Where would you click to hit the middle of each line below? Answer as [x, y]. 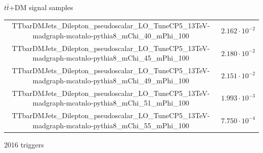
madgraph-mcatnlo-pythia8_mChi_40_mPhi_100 [111, 35]
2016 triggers [24, 144]
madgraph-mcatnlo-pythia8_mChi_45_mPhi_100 [111, 58]
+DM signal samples [41, 7]
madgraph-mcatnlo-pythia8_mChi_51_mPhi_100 [111, 103]
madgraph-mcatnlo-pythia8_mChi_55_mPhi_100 [111, 125]
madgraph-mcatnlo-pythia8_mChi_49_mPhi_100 [111, 80]
